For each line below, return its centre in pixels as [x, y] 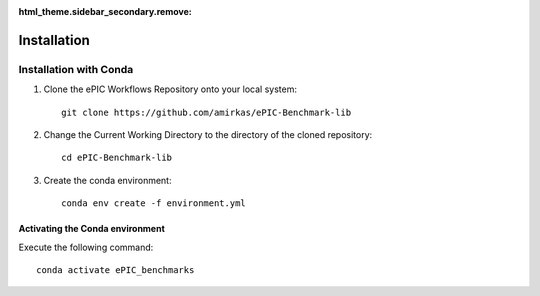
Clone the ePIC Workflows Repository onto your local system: [170, 89]
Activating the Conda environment [91, 229]
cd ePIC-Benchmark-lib [117, 158]
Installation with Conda [76, 69]
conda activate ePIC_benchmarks [115, 269]
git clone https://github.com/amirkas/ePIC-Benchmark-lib [206, 112]
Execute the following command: [86, 247]
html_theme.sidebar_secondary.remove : [105, 11]
